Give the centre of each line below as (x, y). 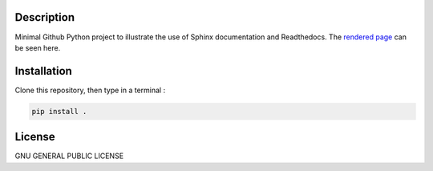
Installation (43, 71)
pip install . (59, 111)
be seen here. (38, 47)
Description (45, 17)
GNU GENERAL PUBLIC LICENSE (69, 156)
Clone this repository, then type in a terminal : (90, 90)
